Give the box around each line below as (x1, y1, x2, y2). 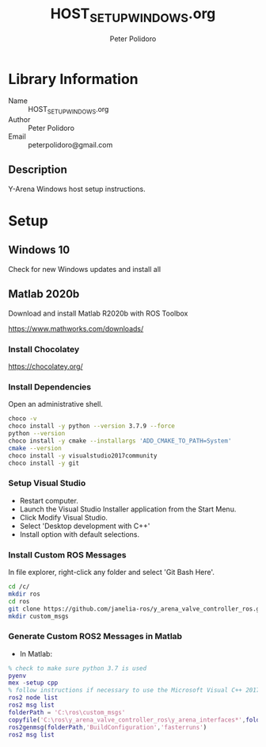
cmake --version (8, 444, 62, 452)
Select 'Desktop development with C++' (19, 521, 150, 531)
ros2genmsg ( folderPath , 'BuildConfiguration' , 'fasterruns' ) (8, 723, 207, 731)
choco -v (8, 415, 37, 423)
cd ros (8, 597, 30, 605)
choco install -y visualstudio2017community (8, 451, 158, 460)
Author (8, 115, 31, 125)
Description (8, 163, 67, 177)
